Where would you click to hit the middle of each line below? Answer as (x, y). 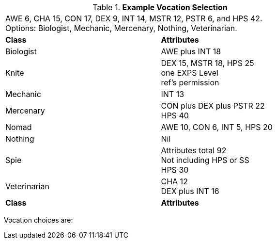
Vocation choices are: (38, 220)
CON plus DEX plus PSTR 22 (213, 106)
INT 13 (173, 94)
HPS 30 (175, 170)
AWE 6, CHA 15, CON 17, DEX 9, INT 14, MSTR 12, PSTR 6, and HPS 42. (134, 18)
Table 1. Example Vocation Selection (160, 7)
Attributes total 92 (194, 150)
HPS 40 (175, 115)
